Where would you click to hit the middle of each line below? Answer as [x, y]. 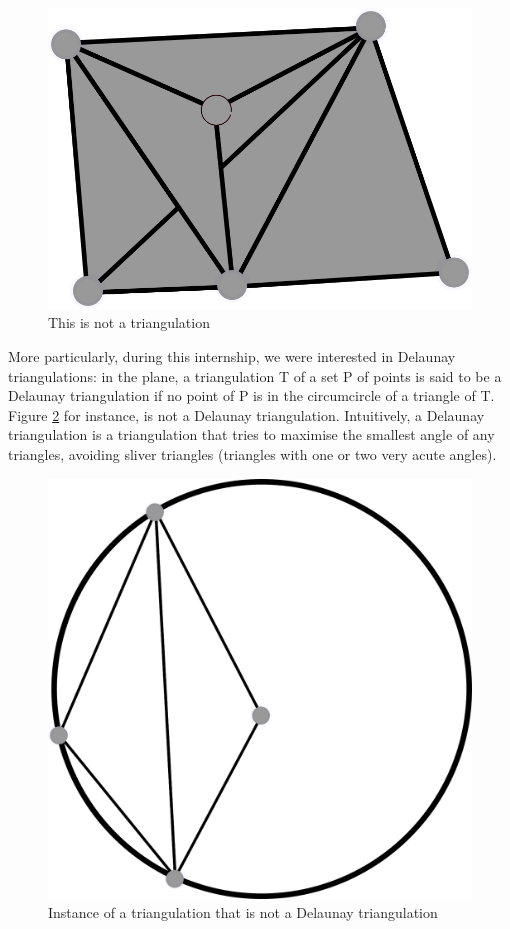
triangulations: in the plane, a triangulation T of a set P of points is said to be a [255, 375]
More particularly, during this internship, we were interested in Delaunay [232, 355]
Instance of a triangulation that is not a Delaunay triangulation [243, 912]
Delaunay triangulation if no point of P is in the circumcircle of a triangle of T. [251, 395]
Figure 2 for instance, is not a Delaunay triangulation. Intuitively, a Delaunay [246, 414]
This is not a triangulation [129, 322]
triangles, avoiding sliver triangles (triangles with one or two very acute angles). [252, 453]
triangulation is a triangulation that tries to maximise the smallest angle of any [251, 434]
